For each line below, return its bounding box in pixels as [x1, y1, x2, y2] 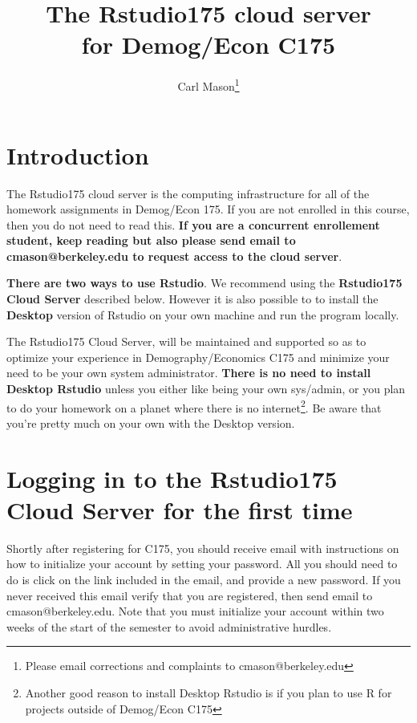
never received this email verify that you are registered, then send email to [6, 587, 373, 603]
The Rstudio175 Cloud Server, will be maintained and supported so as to [6, 333, 366, 350]
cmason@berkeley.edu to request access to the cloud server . [6, 247, 342, 264]
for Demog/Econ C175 [81, 28, 336, 61]
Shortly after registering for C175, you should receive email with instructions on [6, 539, 399, 556]
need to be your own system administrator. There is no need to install [6, 364, 371, 381]
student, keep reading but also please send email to [6, 232, 296, 249]
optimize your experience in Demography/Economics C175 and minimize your [6, 348, 390, 365]
